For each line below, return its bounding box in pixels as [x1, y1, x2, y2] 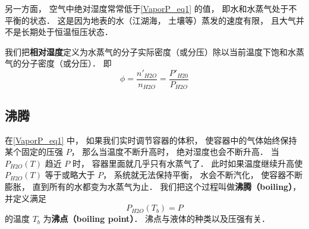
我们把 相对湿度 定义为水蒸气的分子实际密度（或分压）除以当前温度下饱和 [5, 45, 288, 58]
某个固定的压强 [5, 145, 63, 158]
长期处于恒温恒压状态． [21, 26, 113, 38]
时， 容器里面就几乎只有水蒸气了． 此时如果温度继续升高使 [72, 157, 303, 169]
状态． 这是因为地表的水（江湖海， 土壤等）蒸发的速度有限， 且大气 [29, 14, 296, 26]
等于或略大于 [45, 168, 95, 181]
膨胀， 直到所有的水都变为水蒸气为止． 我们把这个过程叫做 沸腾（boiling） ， [5, 180, 301, 193]
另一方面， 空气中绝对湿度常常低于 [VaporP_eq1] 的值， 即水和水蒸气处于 [5, 2, 289, 14]
